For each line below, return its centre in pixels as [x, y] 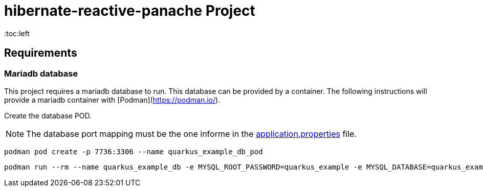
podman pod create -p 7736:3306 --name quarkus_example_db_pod [134, 151]
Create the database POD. [48, 115]
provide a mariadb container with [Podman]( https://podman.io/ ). [112, 100]
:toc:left [17, 33]
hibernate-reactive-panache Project [130, 11]
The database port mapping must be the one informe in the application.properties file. [192, 134]
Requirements [41, 53]
